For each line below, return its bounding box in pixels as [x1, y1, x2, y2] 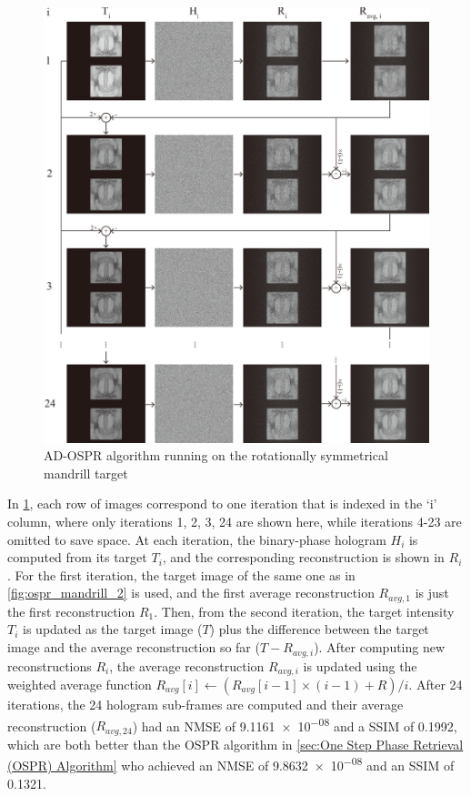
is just [415, 583, 449, 602]
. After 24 [408, 674, 463, 693]
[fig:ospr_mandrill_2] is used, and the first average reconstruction [7, 583, 375, 602]
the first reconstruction [7, 601, 135, 620]
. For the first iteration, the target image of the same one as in [7, 565, 356, 584]
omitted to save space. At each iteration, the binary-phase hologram [7, 529, 386, 549]
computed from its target [7, 548, 147, 567]
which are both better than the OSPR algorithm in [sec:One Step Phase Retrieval [7, 734, 464, 753]
